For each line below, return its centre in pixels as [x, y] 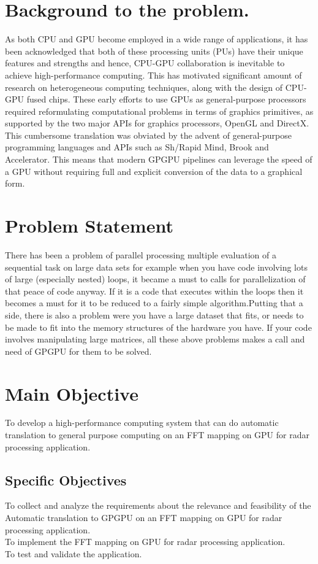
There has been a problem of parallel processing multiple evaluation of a [141, 254]
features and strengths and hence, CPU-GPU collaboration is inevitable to [145, 63]
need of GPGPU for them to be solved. [78, 351]
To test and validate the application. [74, 553]
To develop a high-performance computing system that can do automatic [142, 423]
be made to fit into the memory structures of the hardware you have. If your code [158, 327]
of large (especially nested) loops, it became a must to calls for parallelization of [155, 279]
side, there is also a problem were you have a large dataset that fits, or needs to [154, 315]
